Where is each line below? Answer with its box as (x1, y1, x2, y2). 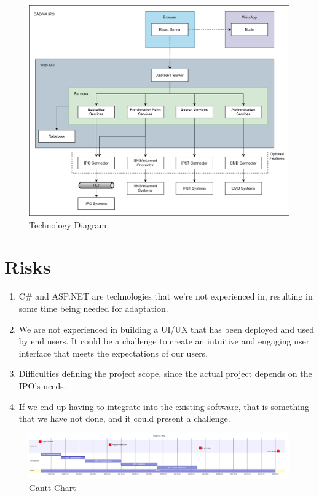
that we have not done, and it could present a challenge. (18, 412, 230, 425)
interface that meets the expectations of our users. (18, 346, 208, 359)
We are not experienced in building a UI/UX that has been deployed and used (18, 322, 314, 335)
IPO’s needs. (18, 379, 66, 392)
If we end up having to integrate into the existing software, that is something (18, 400, 309, 413)
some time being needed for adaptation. (18, 301, 168, 314)
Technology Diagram (29, 218, 107, 231)
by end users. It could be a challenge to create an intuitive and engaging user (18, 335, 310, 347)
